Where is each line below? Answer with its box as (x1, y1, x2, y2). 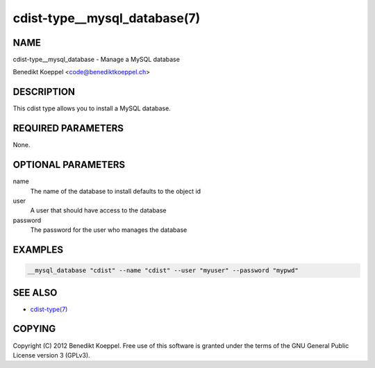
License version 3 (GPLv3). (12, 351, 90, 359)
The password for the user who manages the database (30, 226, 187, 234)
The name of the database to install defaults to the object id (30, 187, 201, 195)
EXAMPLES (12, 244, 64, 256)
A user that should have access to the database (30, 206, 167, 215)
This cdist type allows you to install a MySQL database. (12, 104, 172, 112)
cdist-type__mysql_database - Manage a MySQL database (12, 56, 181, 64)
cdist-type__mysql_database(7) (12, 10, 201, 26)
